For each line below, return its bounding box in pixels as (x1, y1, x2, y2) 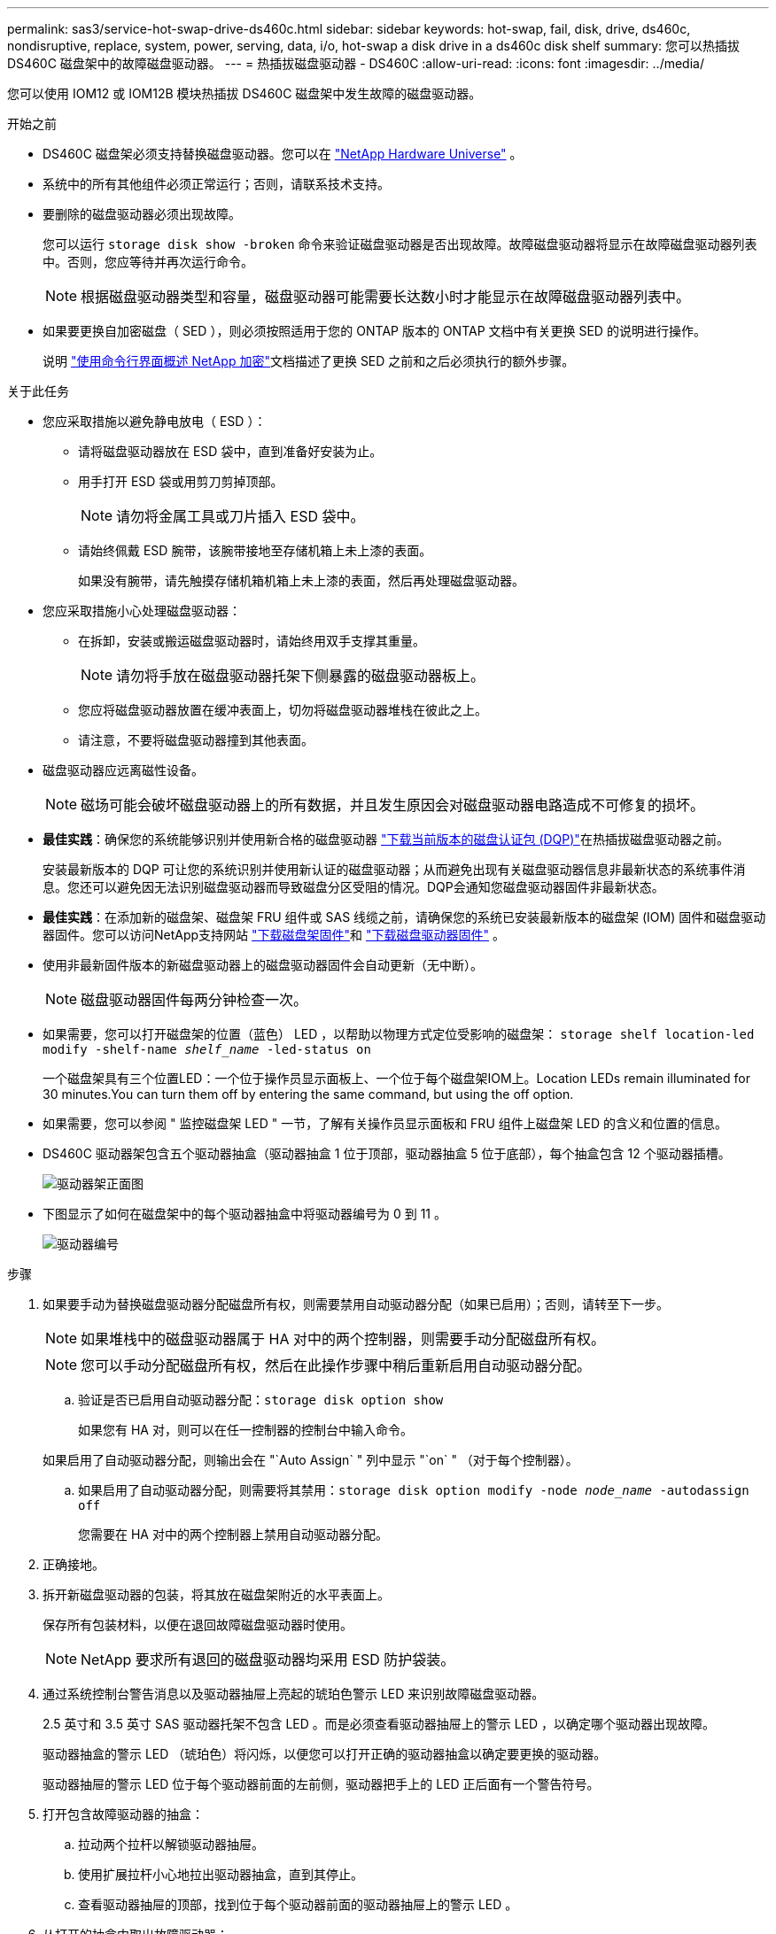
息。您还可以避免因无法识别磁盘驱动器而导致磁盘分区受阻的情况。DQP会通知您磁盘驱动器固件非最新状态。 (43, 879, 664, 894)
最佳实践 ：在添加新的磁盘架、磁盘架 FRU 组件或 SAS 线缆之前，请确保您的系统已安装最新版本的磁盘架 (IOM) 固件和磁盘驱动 (43, 909, 766, 924)
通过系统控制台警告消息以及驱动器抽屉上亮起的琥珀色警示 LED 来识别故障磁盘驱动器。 (43, 1686, 545, 1701)
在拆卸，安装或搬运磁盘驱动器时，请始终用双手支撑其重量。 (78, 633, 425, 648)
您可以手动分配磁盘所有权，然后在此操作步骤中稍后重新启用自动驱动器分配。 (81, 1357, 592, 1374)
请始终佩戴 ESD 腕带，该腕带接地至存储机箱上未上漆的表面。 (78, 543, 432, 558)
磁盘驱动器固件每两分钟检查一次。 (81, 991, 308, 1009)
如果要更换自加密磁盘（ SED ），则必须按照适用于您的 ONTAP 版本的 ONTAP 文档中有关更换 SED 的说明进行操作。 (43, 323, 706, 338)
